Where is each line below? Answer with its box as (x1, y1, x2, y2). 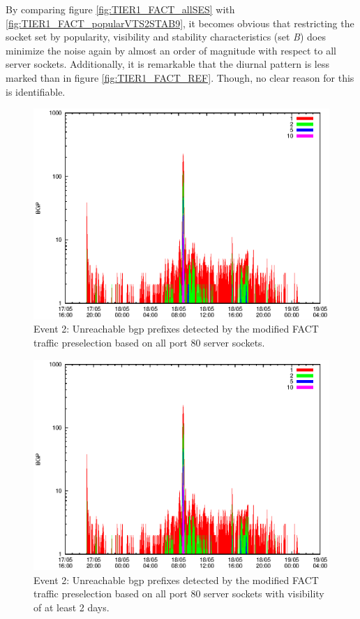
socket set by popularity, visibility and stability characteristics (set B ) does (6, 29, 326, 44)
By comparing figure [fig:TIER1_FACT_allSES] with (6, 2, 235, 16)
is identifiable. (6, 84, 66, 99)
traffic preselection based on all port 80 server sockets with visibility (33, 586, 324, 601)
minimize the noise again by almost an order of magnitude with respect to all (6, 43, 336, 57)
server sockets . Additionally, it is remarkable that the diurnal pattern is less (6, 57, 329, 71)
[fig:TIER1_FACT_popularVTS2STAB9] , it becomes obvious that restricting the (6, 15, 354, 30)
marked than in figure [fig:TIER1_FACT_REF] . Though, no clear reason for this (6, 70, 354, 85)
